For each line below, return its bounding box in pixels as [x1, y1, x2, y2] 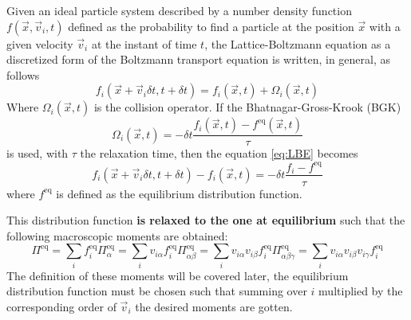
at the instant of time [91, 35, 197, 52]
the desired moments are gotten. [135, 298, 293, 314]
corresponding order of [6, 298, 117, 314]
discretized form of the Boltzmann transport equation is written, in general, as [6, 51, 391, 68]
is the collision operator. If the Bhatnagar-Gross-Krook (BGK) [93, 99, 401, 115]
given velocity [6, 35, 73, 52]
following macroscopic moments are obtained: [6, 227, 228, 244]
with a [369, 18, 401, 34]
